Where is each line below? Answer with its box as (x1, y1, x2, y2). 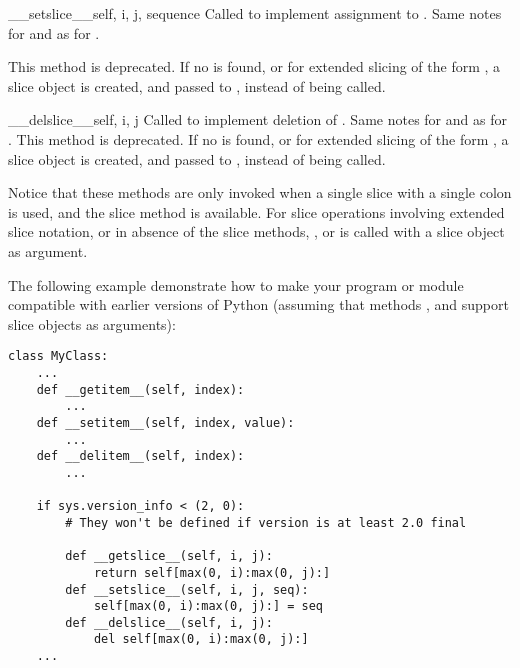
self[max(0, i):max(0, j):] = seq (93, 599, 323, 614)
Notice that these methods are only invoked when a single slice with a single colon (8, 182, 512, 203)
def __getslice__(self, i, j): (65, 549, 273, 564)
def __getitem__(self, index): (36, 382, 245, 397)
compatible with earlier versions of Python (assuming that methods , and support (8, 294, 509, 315)
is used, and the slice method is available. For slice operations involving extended (8, 201, 505, 222)
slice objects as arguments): (8, 313, 176, 334)
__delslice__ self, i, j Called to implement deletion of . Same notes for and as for (8, 109, 507, 130)
